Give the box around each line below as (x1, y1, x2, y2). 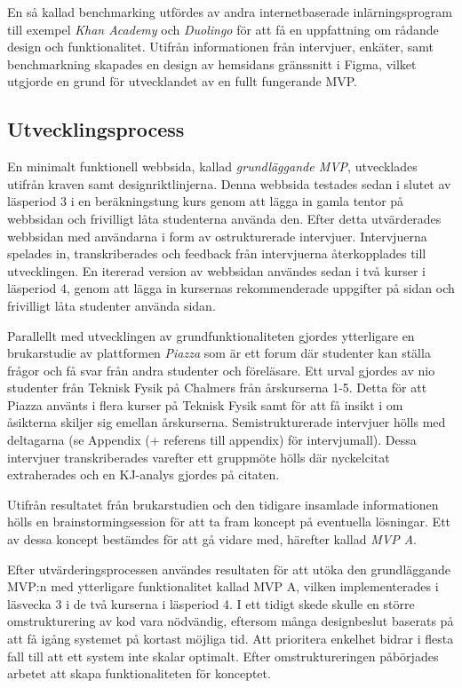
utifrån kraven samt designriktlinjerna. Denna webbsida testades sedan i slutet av (7, 174, 451, 193)
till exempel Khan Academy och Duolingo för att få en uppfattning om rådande (7, 20, 439, 38)
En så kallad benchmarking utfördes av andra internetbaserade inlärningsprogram (7, 3, 453, 20)
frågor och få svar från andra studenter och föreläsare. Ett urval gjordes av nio (7, 360, 435, 379)
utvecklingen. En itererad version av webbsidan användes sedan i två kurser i (7, 261, 426, 280)
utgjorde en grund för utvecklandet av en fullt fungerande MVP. (7, 72, 357, 91)
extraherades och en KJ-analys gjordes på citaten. (7, 465, 280, 484)
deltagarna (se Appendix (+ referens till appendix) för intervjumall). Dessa (7, 431, 417, 449)
